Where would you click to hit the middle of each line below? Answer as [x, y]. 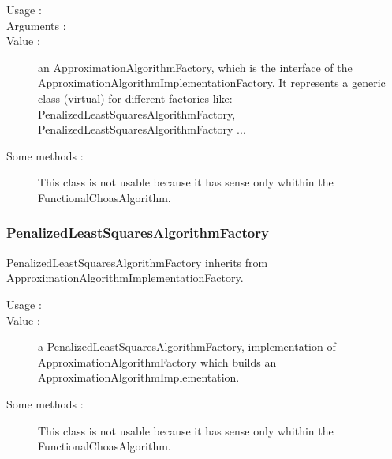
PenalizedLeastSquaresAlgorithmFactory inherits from [137, 262]
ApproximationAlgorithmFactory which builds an [157, 361]
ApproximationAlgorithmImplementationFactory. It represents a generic [212, 83]
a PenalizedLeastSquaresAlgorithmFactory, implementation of [187, 346]
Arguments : [36, 25]
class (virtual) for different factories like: [135, 98]
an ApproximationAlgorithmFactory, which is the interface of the [195, 67]
